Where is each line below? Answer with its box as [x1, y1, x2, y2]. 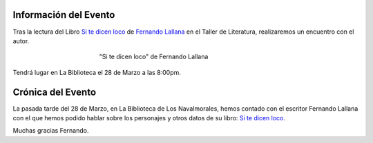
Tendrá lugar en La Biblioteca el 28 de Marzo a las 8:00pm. [12, 68, 181, 76]
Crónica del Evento [12, 86, 97, 98]
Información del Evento [12, 9, 115, 21]
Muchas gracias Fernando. [12, 126, 89, 135]
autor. [12, 36, 30, 45]
